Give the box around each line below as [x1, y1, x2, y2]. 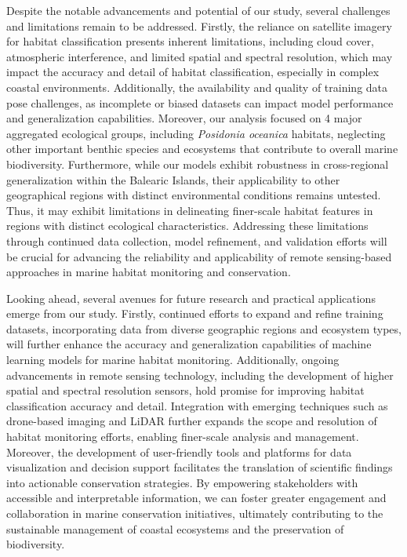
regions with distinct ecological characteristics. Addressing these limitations [6, 217, 369, 234]
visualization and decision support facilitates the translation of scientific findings [6, 459, 393, 475]
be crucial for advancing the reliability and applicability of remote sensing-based [6, 248, 392, 264]
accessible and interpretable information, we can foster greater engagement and [6, 490, 387, 506]
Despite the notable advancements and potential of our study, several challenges [6, 2, 391, 18]
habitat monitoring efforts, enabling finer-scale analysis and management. [6, 428, 359, 445]
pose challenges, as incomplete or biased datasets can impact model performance [6, 94, 394, 111]
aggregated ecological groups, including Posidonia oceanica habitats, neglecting [6, 125, 386, 141]
